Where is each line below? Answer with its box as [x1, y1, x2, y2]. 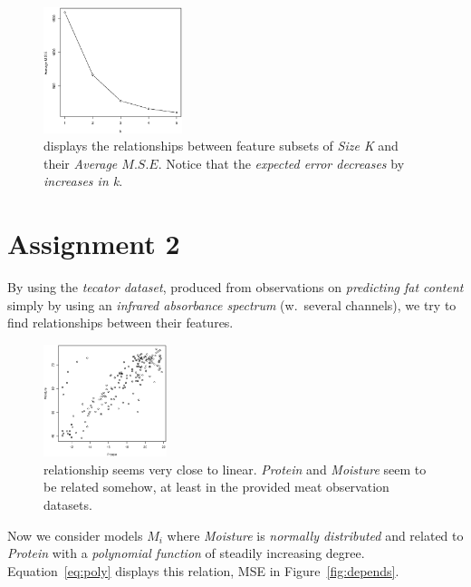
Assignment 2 [7, 225, 180, 262]
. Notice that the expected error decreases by [158, 153, 405, 172]
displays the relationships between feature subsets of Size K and [43, 136, 399, 155]
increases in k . [43, 171, 123, 191]
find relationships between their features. [7, 313, 234, 332]
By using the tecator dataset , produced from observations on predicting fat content [7, 278, 464, 297]
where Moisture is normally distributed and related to [167, 525, 464, 544]
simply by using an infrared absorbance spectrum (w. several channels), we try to [7, 295, 457, 314]
